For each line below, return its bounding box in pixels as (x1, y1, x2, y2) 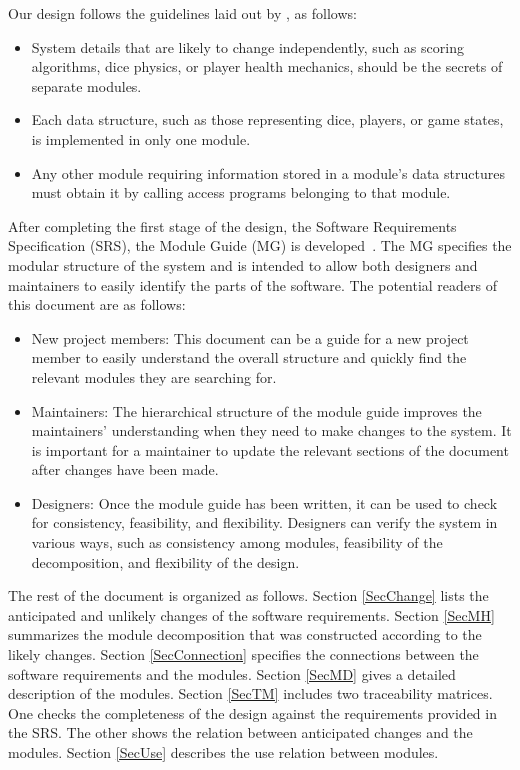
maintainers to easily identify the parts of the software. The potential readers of (8, 274, 498, 295)
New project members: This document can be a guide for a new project (31, 327, 469, 348)
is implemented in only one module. (31, 128, 251, 149)
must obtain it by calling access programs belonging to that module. (31, 182, 451, 203)
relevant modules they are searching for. (31, 366, 277, 387)
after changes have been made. (31, 459, 219, 480)
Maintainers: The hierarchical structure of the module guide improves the (31, 400, 482, 421)
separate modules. (31, 75, 142, 96)
